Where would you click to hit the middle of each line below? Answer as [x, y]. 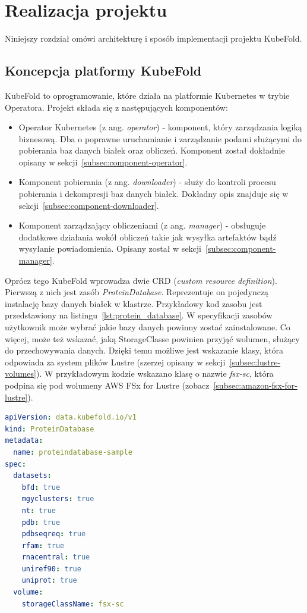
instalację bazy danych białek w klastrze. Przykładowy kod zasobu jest [134, 303]
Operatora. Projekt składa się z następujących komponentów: [116, 107]
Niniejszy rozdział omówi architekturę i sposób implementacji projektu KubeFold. [153, 38]
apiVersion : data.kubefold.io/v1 [71, 417]
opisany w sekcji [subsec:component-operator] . [103, 162]
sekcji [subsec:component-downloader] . [89, 205]
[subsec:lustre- [255, 362]
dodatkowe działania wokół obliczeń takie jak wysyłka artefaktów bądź [148, 237]
